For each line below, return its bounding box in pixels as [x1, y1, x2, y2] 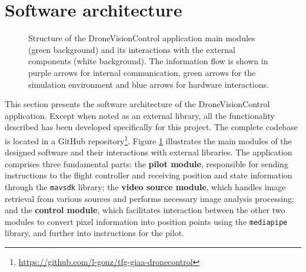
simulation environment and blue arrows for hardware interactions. [28, 78, 269, 90]
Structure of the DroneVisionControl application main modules [28, 32, 255, 44]
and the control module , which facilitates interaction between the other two [5, 204, 285, 216]
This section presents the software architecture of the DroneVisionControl [5, 98, 270, 110]
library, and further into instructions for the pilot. [5, 227, 184, 239]
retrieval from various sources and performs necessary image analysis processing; [5, 192, 294, 204]
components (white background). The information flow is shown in [28, 55, 268, 67]
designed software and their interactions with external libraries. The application [5, 146, 292, 158]
